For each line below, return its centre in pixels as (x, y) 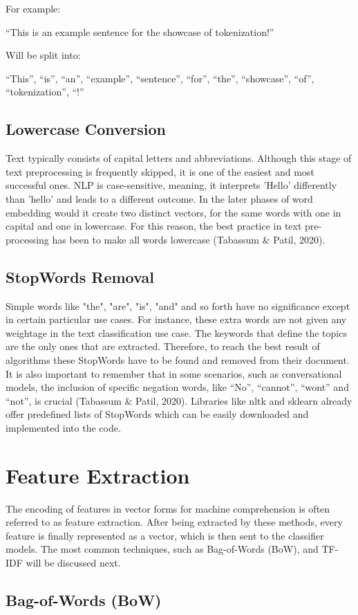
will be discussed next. (73, 562)
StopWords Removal (80, 276)
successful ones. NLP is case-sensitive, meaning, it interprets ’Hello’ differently (171, 185)
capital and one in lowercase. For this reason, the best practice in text (154, 226)
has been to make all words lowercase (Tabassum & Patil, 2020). (189, 239)
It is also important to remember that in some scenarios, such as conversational (174, 373)
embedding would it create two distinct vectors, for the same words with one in (173, 212)
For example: (33, 8)
